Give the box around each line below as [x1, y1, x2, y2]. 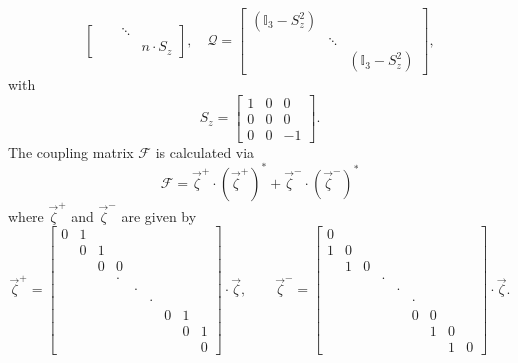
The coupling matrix [8, 141, 134, 162]
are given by [121, 205, 197, 226]
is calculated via [155, 141, 255, 162]
